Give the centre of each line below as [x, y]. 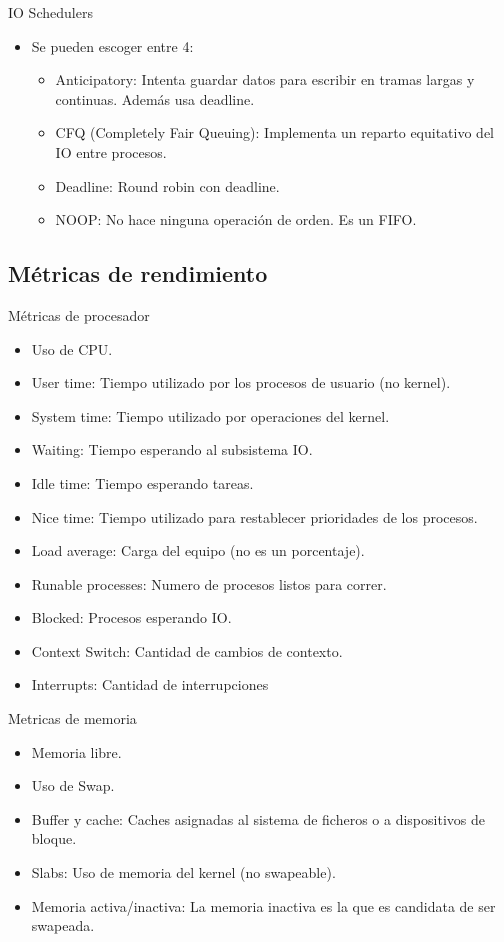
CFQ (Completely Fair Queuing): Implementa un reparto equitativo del [275, 132]
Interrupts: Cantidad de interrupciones [150, 684]
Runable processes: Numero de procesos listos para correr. [209, 583]
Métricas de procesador [79, 314]
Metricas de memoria [72, 718]
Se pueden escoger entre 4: [112, 45]
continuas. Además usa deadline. [155, 98]
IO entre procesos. [111, 151]
